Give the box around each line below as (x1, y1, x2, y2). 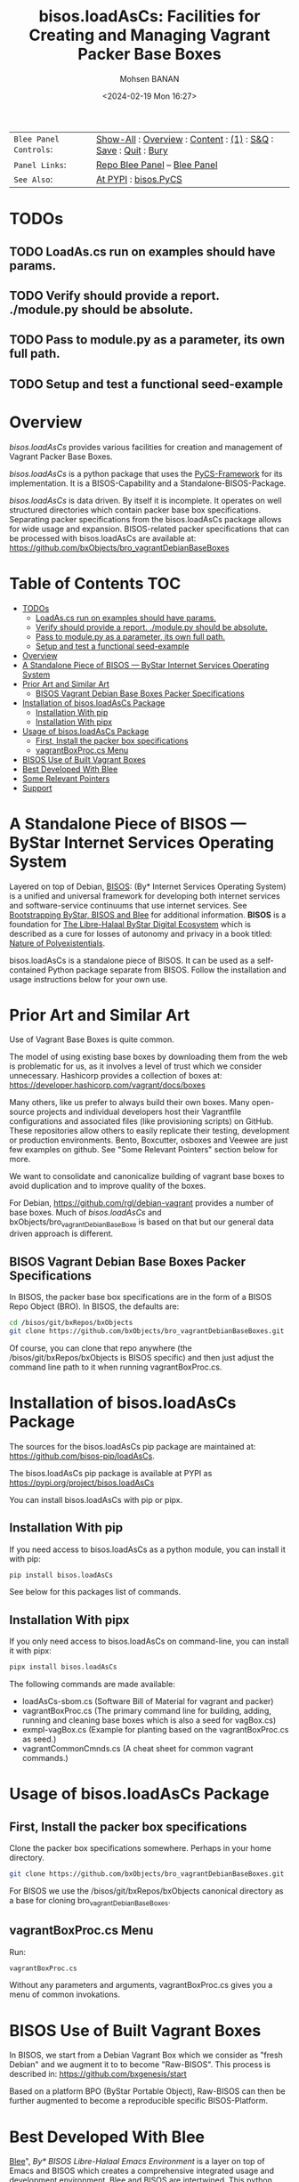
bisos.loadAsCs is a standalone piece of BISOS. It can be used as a (9, 955, 255, 966)
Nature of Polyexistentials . (9, 937, 106, 949)
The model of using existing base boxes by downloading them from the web (9, 1052, 288, 1063)
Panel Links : (13, 158, 67, 171)
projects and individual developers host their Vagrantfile (36, 1106, 242, 1118)
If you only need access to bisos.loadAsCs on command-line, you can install (9, 1636, 289, 1647)
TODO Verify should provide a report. (9, 287, 220, 303)
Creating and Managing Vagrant (28, 25, 271, 45)
